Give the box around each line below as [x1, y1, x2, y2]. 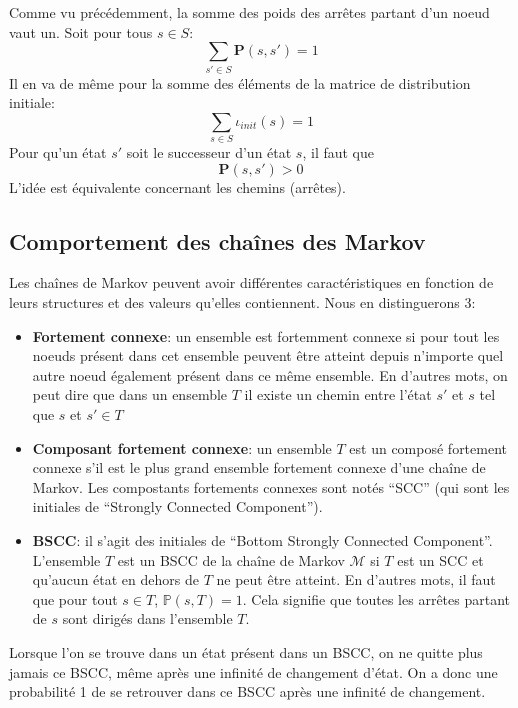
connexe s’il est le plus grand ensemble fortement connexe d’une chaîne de [32, 457, 486, 478]
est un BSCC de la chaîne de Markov [117, 549, 345, 570]
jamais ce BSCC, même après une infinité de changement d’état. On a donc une [9, 661, 498, 682]
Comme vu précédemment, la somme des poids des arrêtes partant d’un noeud [9, 2, 490, 22]
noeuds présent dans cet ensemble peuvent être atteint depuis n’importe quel [32, 345, 504, 366]
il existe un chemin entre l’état [244, 384, 432, 405]
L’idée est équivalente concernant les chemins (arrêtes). [9, 176, 346, 197]
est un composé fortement [349, 437, 508, 458]
